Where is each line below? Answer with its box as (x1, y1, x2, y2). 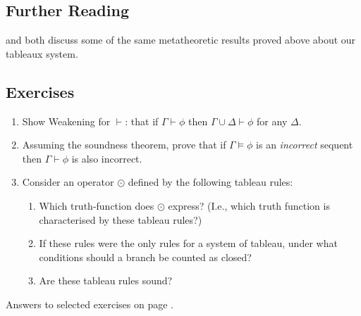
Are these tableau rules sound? (39, 273, 173, 288)
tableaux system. (6, 46, 78, 61)
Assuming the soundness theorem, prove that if (22, 137, 226, 152)
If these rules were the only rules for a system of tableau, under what (39, 236, 338, 251)
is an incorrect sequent (256, 137, 353, 152)
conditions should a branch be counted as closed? (39, 249, 252, 264)
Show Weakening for (22, 113, 111, 128)
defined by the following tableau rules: (128, 175, 293, 189)
